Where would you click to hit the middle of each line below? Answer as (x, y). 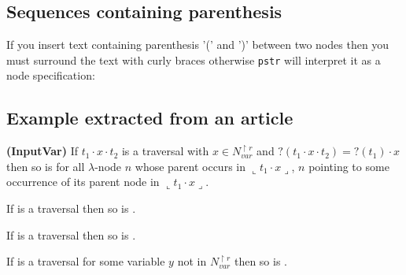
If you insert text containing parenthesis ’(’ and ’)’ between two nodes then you (198, 45)
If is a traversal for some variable (86, 261)
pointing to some (349, 166)
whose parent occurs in (190, 166)
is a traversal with (165, 151)
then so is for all (46, 166)
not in (192, 261)
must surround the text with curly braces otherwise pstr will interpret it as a (194, 59)
